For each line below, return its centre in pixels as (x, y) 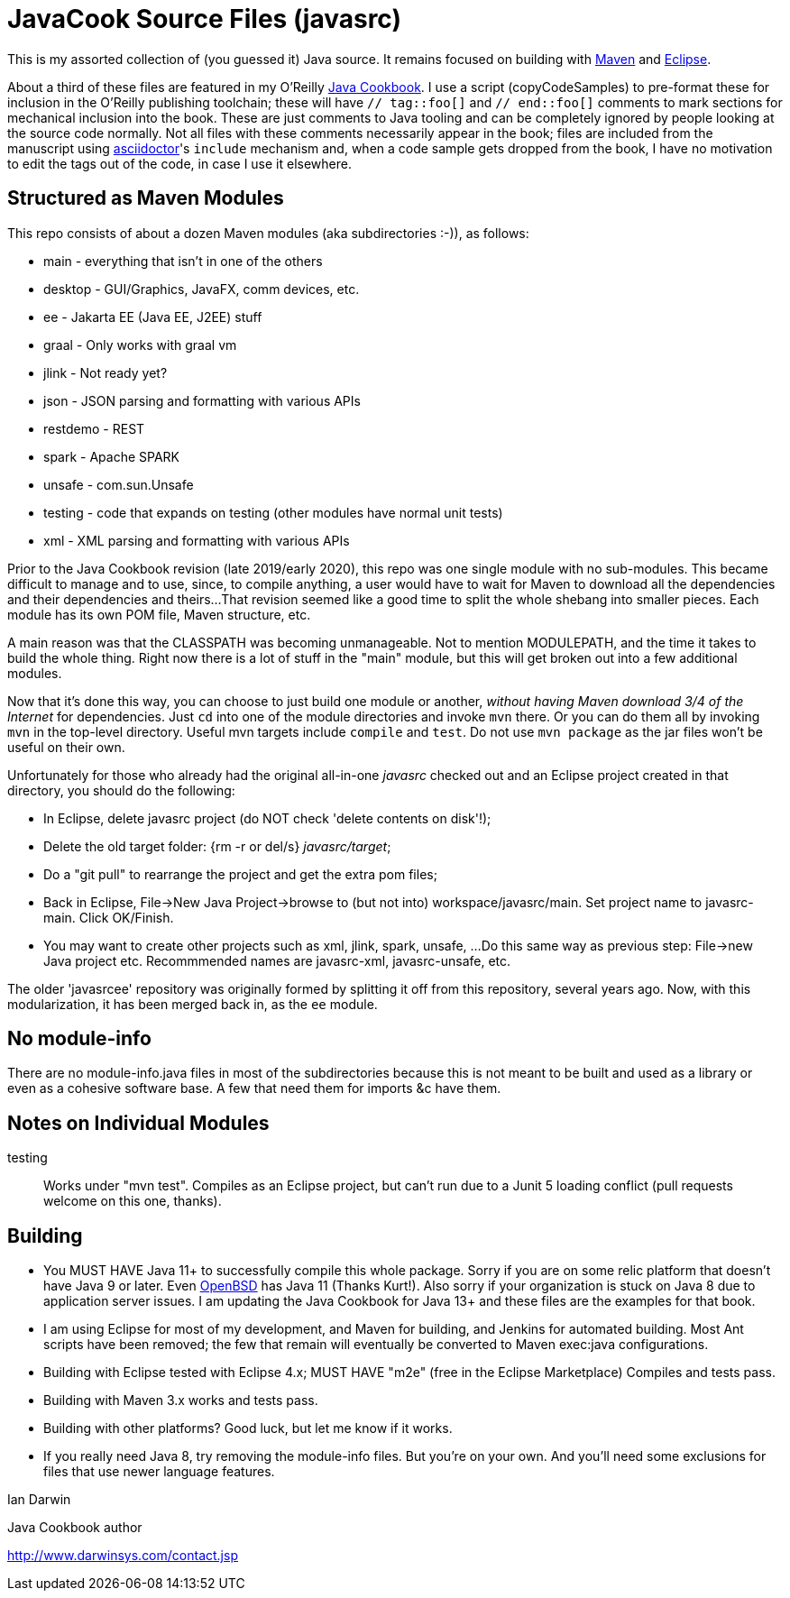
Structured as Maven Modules (146, 198)
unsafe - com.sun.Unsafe (119, 484)
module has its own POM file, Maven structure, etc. (159, 614)
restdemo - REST (94, 428)
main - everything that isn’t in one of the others (183, 261)
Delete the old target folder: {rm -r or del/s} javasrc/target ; (217, 846)
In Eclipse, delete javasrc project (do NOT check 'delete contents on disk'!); (267, 818)
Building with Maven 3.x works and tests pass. (181, 1401)
